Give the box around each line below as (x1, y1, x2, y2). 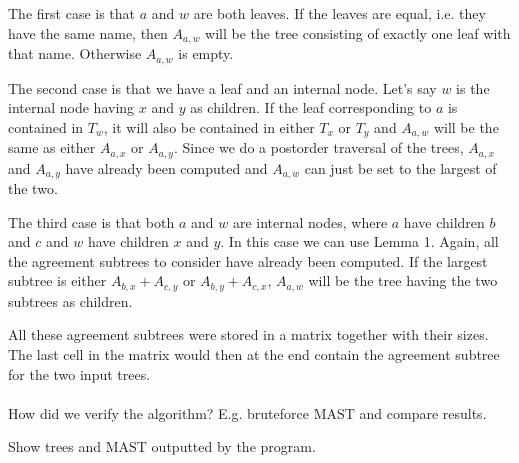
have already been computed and (65, 157, 268, 178)
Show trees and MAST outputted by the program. (8, 436, 316, 457)
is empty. (178, 43, 234, 64)
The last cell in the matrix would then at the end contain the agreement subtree (8, 344, 500, 365)
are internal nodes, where (232, 211, 388, 232)
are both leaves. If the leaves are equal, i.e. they (193, 3, 486, 23)
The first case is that (8, 3, 136, 23)
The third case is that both (8, 211, 175, 232)
